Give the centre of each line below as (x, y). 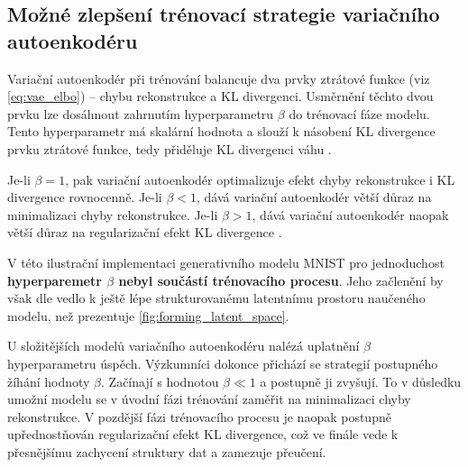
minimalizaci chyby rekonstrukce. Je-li (113, 214)
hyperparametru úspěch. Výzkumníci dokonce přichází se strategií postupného (223, 363)
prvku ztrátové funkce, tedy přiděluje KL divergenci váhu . (170, 148)
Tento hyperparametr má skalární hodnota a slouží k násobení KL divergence (221, 131)
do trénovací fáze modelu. (359, 113)
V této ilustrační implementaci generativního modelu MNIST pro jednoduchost (226, 262)
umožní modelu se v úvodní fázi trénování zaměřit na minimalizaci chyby (209, 399)
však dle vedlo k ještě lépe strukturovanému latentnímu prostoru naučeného (216, 298)
